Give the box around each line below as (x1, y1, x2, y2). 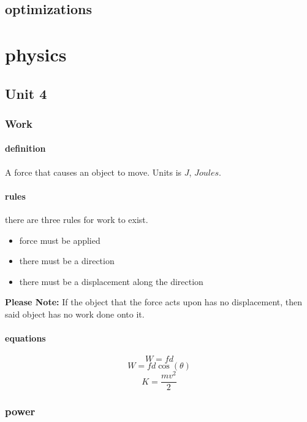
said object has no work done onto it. (5, 307, 145, 320)
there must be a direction (19, 254, 115, 267)
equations (5, 332, 46, 345)
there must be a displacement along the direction (19, 275, 203, 287)
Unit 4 (5, 84, 47, 103)
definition (5, 142, 46, 155)
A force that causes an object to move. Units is (5, 165, 182, 178)
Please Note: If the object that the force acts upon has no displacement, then (5, 295, 303, 308)
